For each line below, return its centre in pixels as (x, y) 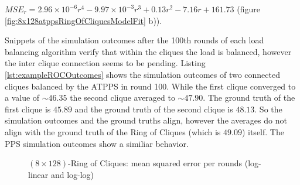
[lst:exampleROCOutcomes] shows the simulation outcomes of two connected (142, 74)
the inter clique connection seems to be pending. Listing (105, 63)
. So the (268, 109)
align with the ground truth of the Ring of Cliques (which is (113, 131)
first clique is (28, 109)
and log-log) (72, 174)
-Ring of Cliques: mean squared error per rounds (155, 163)
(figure (248, 9)
